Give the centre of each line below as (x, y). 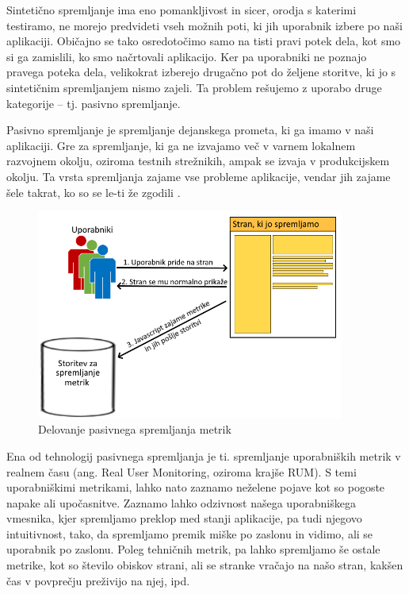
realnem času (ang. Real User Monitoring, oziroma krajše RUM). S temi (182, 471)
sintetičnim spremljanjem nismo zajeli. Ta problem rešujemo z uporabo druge (194, 87)
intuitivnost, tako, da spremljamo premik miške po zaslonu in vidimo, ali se (190, 533)
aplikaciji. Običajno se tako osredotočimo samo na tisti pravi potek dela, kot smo (204, 41)
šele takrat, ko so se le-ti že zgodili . (94, 192)
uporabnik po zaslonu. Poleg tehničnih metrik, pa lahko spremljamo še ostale (193, 549)
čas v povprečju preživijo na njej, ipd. (98, 580)
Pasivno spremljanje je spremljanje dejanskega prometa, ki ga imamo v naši (190, 130)
